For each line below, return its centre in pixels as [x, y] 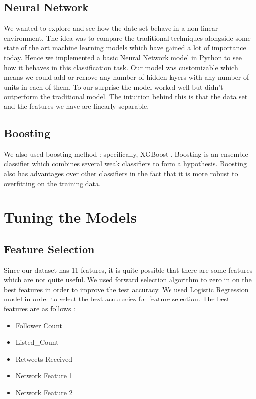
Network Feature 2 [44, 392]
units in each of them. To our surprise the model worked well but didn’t [114, 86]
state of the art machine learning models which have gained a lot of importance [125, 48]
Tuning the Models [70, 217]
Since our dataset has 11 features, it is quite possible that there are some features [128, 269]
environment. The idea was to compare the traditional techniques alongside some [127, 38]
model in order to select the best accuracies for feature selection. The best [117, 299]
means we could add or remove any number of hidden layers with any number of [127, 77]
